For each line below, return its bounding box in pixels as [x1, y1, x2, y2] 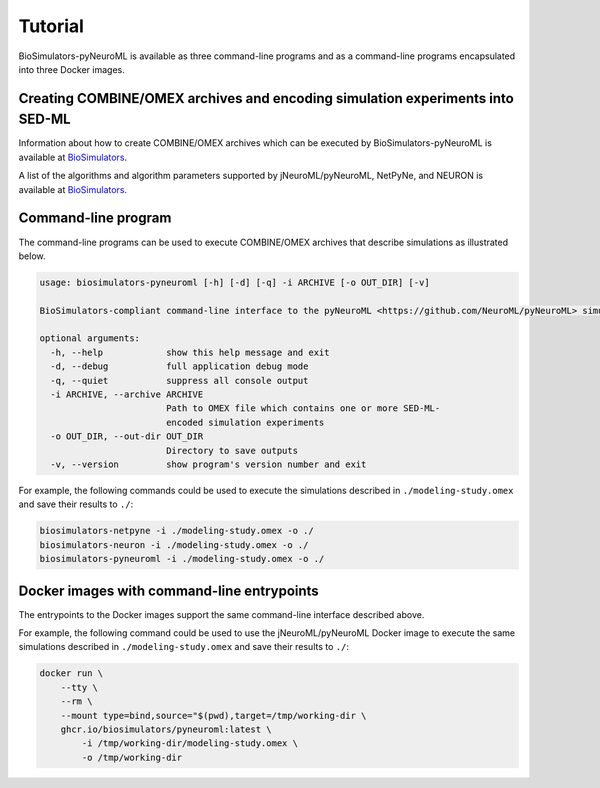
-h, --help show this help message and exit [50, 346, 330, 358]
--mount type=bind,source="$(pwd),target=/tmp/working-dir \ [60, 710, 367, 721]
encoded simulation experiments [165, 416, 325, 428]
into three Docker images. [18, 63, 125, 75]
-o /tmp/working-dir [81, 751, 183, 763]
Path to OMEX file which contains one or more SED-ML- [165, 403, 441, 414]
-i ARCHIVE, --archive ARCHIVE [50, 389, 204, 400]
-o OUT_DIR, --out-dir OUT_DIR [50, 431, 204, 442]
